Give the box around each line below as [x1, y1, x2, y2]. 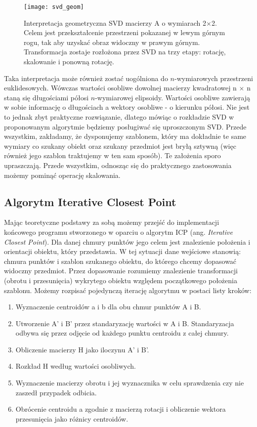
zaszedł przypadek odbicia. [15, 387, 97, 397]
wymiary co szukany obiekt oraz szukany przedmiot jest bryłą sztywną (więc [4, 140, 236, 151]
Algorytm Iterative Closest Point [4, 194, 176, 209]
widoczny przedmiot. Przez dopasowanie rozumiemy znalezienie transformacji [4, 265, 238, 276]
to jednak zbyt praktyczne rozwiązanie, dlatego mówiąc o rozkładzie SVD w [4, 112, 234, 122]
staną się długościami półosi [4, 92, 89, 102]
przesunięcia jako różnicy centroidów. [15, 413, 128, 424]
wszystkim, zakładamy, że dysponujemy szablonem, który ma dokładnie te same [4, 131, 247, 141]
